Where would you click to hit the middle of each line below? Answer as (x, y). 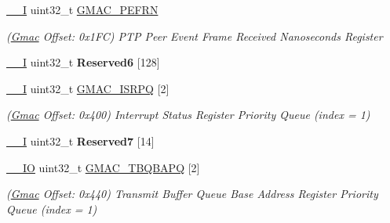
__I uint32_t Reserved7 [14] (80, 140)
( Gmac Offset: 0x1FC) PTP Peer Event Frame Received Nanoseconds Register (195, 36)
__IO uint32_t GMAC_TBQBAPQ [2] (103, 167)
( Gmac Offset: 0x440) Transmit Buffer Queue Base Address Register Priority (192, 194)
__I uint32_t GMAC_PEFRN (82, 9)
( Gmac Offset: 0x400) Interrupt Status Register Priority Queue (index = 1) (188, 115)
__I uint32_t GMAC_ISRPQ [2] (88, 88)
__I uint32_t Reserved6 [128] (83, 62)
